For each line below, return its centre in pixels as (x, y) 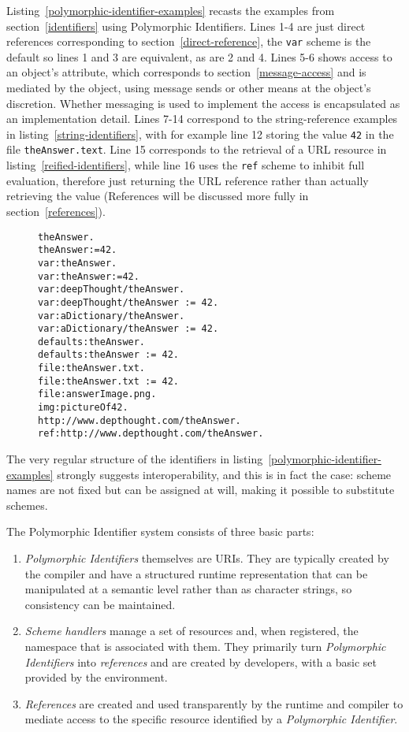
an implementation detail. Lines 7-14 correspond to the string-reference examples (202, 119)
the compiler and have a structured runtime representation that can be (196, 573)
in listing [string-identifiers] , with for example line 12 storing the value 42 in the (200, 134)
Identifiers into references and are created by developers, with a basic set (201, 661)
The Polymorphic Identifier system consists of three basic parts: (160, 531)
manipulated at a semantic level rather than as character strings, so (188, 589)
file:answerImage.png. (97, 394)
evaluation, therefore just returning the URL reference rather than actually (188, 180)
